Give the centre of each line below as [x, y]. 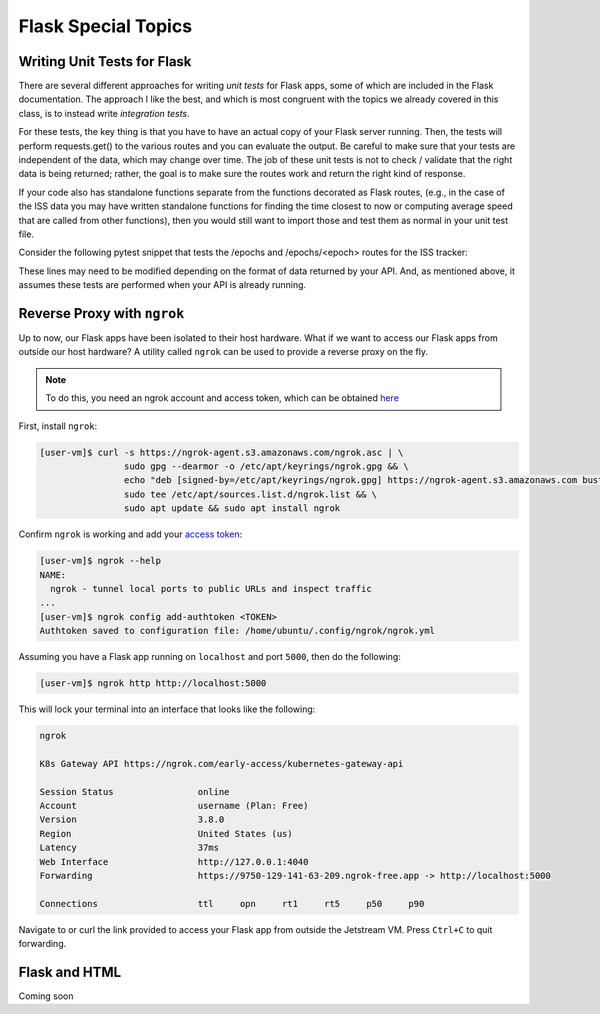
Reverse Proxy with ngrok [101, 313]
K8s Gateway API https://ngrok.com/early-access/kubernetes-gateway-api [221, 763]
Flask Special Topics [105, 26]
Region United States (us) [166, 833]
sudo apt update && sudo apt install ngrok [232, 508]
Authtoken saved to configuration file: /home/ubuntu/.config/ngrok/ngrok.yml [237, 631]
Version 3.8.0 [132, 819]
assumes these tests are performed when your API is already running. [162, 285]
